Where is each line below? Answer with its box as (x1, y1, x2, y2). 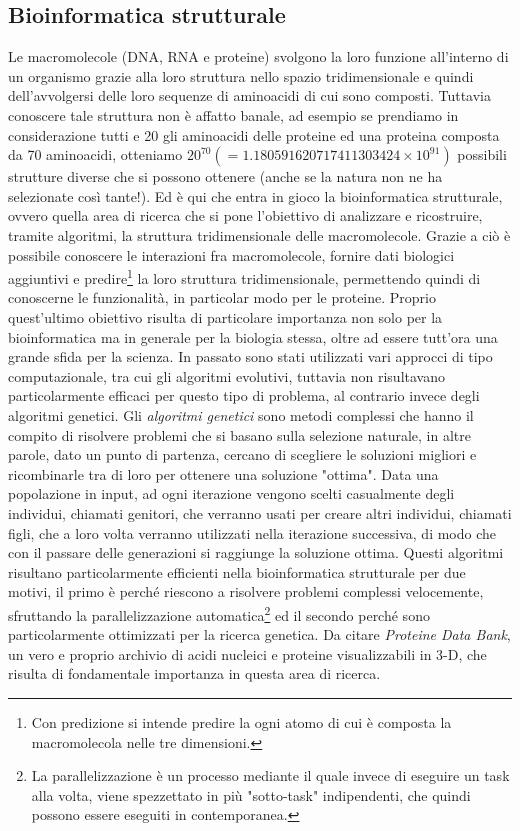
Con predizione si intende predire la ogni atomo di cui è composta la (31, 711, 452, 732)
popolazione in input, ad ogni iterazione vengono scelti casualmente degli (8, 483, 455, 504)
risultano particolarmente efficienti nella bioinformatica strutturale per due (8, 561, 466, 582)
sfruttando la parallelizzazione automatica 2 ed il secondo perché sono (8, 601, 430, 625)
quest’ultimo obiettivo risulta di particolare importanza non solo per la (8, 306, 443, 327)
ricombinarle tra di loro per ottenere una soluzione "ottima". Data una (8, 463, 439, 484)
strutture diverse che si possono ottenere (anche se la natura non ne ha (8, 166, 443, 187)
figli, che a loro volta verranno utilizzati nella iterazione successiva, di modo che (8, 522, 497, 543)
